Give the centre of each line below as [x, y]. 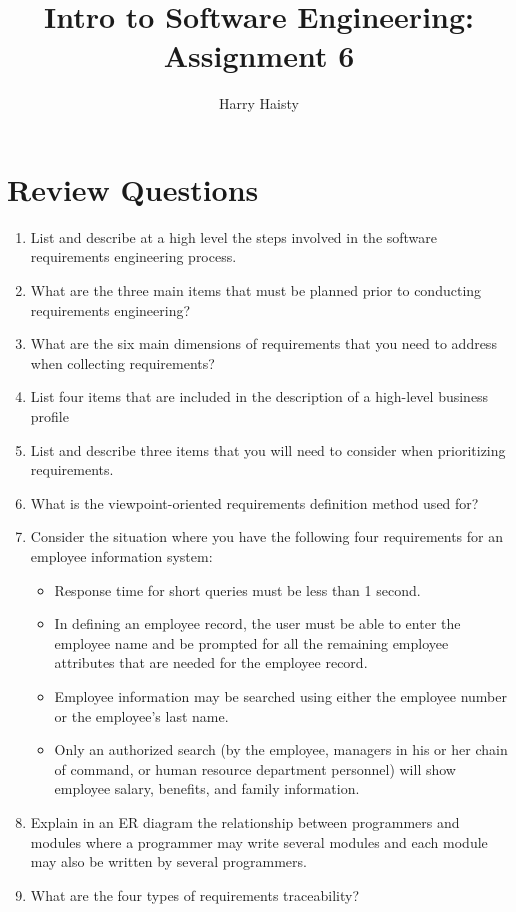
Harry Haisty [259, 103]
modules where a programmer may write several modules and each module [259, 841]
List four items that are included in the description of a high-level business [259, 396]
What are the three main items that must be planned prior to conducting [256, 290]
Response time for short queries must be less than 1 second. [237, 589]
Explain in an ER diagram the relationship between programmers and [245, 821]
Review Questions [133, 188]
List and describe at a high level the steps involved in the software [234, 236]
